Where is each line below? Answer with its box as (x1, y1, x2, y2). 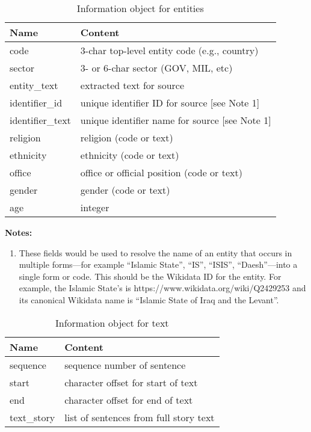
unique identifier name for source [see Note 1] (80, 113, 271, 127)
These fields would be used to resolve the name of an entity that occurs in (19, 246, 292, 259)
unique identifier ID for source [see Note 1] (80, 96, 260, 110)
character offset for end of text (64, 392, 193, 407)
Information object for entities (76, 1, 204, 15)
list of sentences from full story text (64, 410, 215, 424)
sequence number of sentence (64, 357, 186, 372)
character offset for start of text (64, 375, 198, 389)
